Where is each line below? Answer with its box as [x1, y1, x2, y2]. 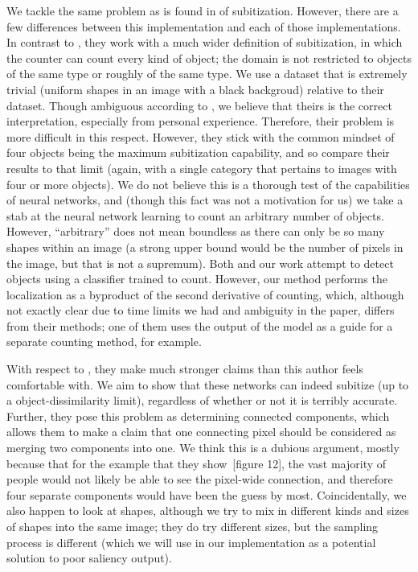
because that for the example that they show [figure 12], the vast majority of [6, 455, 387, 471]
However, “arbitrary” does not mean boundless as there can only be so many [6, 223, 385, 240]
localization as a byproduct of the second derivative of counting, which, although [6, 286, 404, 302]
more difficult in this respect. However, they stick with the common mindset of [6, 128, 395, 145]
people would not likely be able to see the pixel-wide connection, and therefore [6, 471, 393, 488]
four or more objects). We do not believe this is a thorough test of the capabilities [6, 175, 410, 192]
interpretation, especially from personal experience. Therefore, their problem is [6, 113, 395, 130]
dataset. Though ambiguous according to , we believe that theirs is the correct [6, 97, 392, 113]
